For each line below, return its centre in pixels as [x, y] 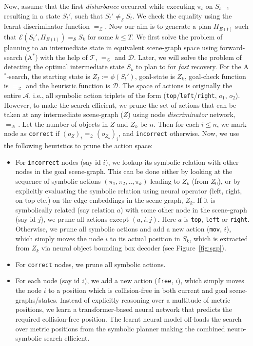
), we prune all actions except [85, 219]
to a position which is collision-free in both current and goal [138, 290]
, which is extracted [219, 238]
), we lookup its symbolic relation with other [172, 162]
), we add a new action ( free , [129, 280]
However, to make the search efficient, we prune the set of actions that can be [120, 105]
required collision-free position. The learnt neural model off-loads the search [128, 318]
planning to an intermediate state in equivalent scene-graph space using [111, 47]
